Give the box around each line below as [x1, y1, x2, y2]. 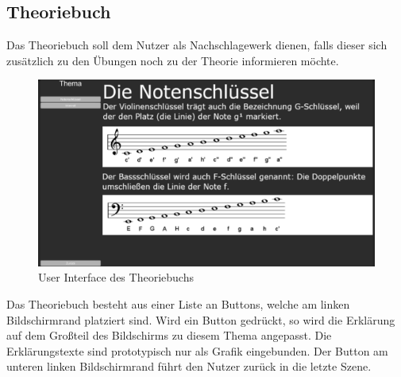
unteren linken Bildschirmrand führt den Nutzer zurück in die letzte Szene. [6, 358, 372, 375]
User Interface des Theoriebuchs [38, 269, 194, 286]
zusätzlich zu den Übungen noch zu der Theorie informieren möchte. [6, 52, 339, 68]
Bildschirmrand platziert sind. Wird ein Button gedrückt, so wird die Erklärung [6, 311, 395, 328]
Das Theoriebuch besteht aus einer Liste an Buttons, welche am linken [6, 295, 350, 312]
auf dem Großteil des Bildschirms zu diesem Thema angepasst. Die [6, 327, 332, 344]
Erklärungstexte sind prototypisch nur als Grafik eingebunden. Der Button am [6, 342, 388, 359]
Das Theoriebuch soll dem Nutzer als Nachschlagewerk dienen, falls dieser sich [6, 37, 388, 53]
